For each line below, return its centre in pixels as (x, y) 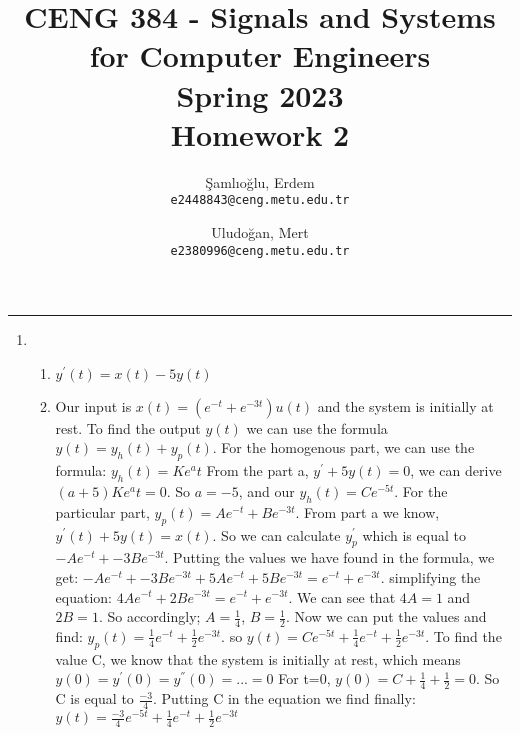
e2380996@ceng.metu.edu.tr (260, 250)
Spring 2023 (260, 94)
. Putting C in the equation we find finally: (284, 698)
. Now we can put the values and (386, 616)
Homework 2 (260, 133)
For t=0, (304, 678)
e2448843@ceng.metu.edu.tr (260, 200)
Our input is (93, 405)
